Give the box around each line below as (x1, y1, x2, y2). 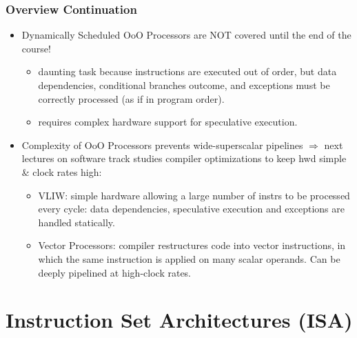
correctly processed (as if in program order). (38, 91, 225, 106)
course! (21, 41, 51, 55)
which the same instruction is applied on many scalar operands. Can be (38, 251, 340, 266)
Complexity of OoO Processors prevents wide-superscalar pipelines (21, 137, 303, 152)
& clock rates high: (21, 164, 102, 179)
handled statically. (38, 215, 115, 229)
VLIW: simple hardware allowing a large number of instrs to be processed (38, 188, 350, 202)
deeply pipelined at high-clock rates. (38, 265, 192, 279)
